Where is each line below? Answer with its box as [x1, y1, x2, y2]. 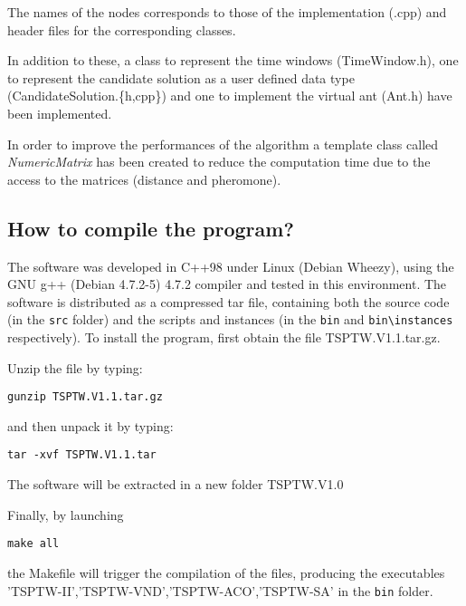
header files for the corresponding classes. [7, 20, 236, 39]
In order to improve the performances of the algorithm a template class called [7, 134, 439, 153]
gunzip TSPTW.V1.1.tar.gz [7, 390, 163, 404]
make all [7, 537, 60, 551]
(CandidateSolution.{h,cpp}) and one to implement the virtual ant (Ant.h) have [7, 86, 452, 105]
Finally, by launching [7, 505, 124, 524]
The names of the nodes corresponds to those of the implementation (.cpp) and [7, 3, 447, 21]
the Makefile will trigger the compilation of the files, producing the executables [7, 563, 445, 582]
